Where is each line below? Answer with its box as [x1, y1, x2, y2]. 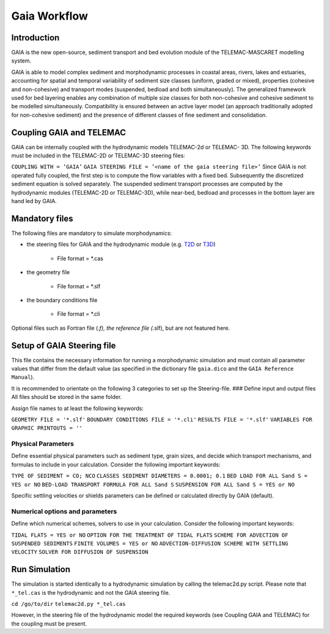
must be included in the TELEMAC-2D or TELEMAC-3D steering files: [11, 152, 186, 159]
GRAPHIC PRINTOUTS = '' [11, 425, 82, 431]
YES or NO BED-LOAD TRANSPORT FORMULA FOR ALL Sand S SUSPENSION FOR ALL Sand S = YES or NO [11, 481, 295, 488]
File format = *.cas [57, 255, 104, 262]
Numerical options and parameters [11, 507, 117, 515]
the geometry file [26, 269, 70, 276]
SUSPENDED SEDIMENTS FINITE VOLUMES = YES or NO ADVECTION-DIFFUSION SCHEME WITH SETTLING [11, 540, 288, 547]
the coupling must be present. [11, 620, 87, 627]
